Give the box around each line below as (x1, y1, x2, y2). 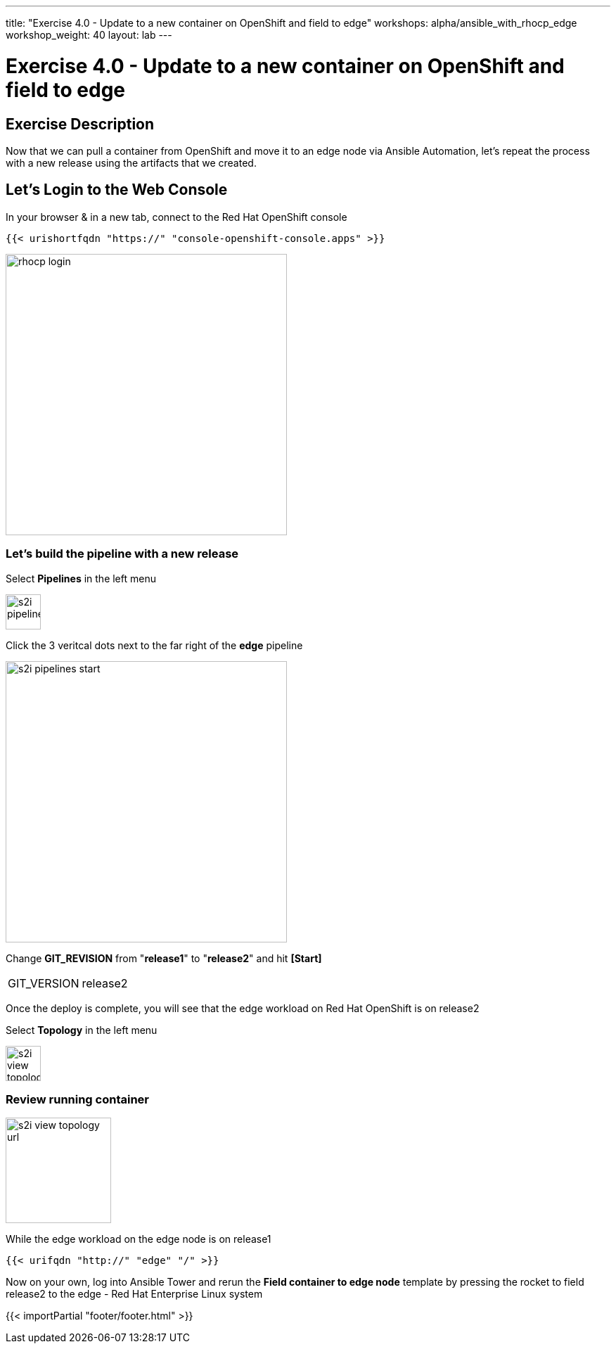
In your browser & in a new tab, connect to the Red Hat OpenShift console (6, 210, 347, 223)
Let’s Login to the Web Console (6, 181, 228, 199)
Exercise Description (6, 115, 155, 133)
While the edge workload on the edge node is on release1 (6, 1233, 271, 1246)
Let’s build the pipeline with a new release (6, 546, 239, 561)
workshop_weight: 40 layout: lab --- (6, 29, 172, 41)
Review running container (6, 1092, 150, 1106)
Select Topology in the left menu (6, 1023, 158, 1036)
